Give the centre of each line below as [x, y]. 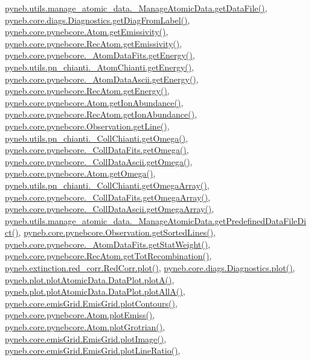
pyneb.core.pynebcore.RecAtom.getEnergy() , [87, 91]
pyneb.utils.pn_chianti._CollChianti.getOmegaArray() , [107, 185]
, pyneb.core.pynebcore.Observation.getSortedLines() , [117, 232]
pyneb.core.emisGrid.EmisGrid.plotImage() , [86, 338]
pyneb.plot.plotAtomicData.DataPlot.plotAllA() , [95, 291]
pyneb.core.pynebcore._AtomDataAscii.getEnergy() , [102, 79]
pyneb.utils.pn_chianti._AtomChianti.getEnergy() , [100, 67]
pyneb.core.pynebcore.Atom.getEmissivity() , [87, 32]
